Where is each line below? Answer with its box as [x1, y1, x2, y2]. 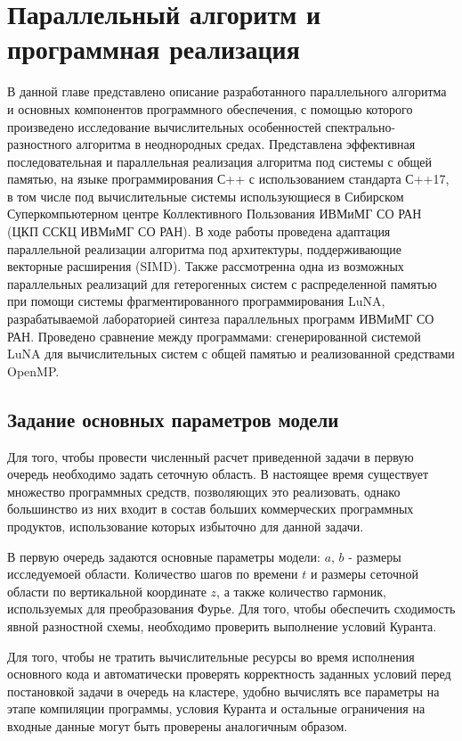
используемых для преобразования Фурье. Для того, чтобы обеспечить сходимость [7, 599, 456, 618]
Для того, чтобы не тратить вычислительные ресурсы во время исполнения [7, 646, 415, 665]
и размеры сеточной [310, 564, 419, 583]
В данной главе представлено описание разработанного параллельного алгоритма [7, 82, 447, 101]
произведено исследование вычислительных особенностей [7, 117, 321, 136]
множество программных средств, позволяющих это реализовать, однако [7, 482, 401, 500]
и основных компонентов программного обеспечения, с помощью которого [7, 99, 413, 118]
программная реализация [7, 30, 300, 67]
